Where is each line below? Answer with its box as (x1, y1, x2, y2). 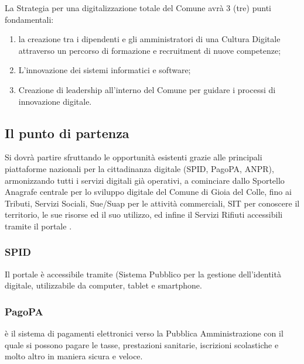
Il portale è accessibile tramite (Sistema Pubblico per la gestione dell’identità (5, 267, 281, 280)
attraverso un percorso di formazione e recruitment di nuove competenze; (18, 44, 281, 56)
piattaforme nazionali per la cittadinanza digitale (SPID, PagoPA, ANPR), (5, 162, 274, 174)
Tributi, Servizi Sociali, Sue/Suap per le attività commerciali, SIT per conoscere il (5, 197, 300, 209)
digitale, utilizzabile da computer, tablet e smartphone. (5, 279, 202, 291)
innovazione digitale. (18, 95, 92, 107)
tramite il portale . (5, 219, 72, 232)
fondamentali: (5, 13, 54, 25)
